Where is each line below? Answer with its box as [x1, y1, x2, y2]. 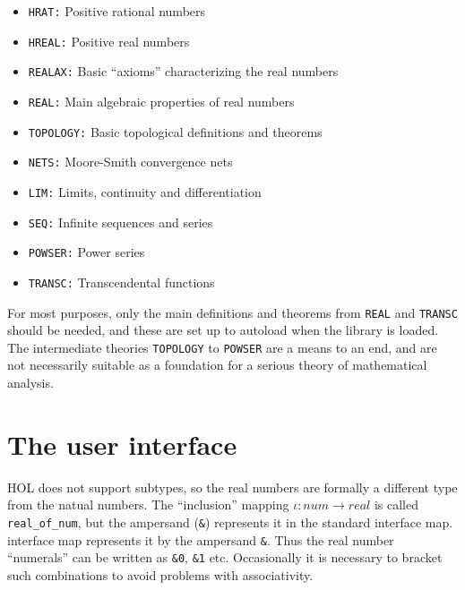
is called [374, 495, 418, 514]
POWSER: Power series [28, 243, 145, 261]
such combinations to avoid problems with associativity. [7, 565, 314, 584]
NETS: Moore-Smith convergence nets [28, 152, 233, 171]
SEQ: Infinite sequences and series [28, 212, 213, 231]
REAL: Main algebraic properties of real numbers [28, 91, 295, 110]
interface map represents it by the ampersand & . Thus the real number [7, 530, 394, 549]
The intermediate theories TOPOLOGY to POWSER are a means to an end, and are [7, 338, 437, 356]
